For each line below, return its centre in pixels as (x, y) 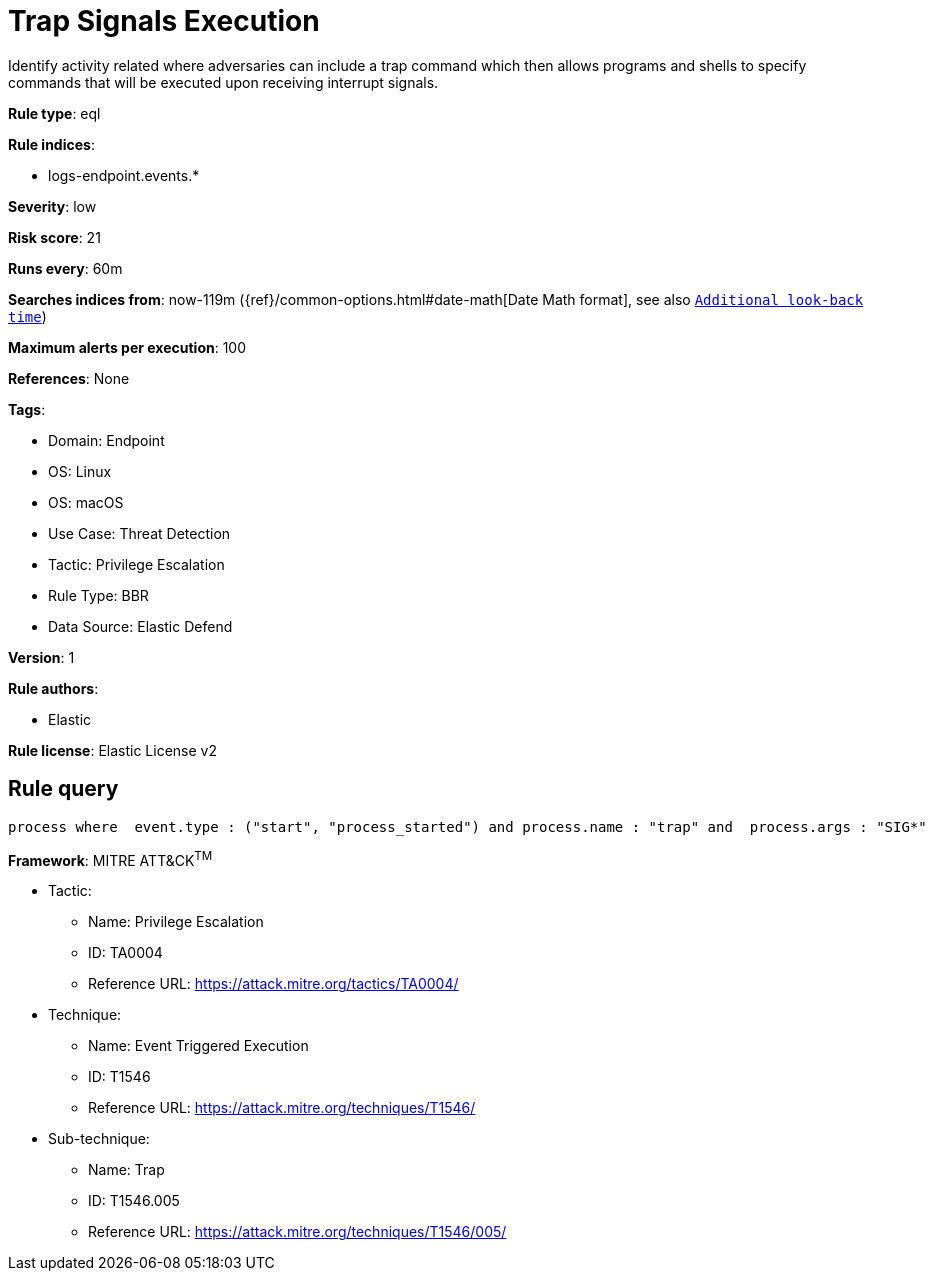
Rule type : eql (54, 113)
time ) (27, 316)
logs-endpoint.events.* (124, 175)
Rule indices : (51, 144)
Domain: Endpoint (106, 440)
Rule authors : (53, 688)
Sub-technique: (99, 1139)
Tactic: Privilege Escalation (136, 564)
